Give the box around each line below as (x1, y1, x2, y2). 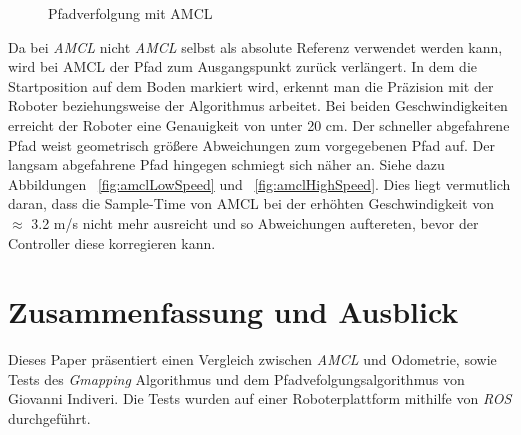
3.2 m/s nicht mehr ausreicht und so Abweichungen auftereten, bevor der (31, 212, 479, 233)
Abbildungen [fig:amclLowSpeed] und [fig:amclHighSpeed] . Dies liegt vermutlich (8, 173, 511, 194)
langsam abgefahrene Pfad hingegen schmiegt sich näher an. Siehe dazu (8, 154, 445, 175)
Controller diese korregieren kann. (8, 232, 216, 253)
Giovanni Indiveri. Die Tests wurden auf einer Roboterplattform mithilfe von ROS (8, 388, 512, 409)
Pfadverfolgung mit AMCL (48, 3, 213, 23)
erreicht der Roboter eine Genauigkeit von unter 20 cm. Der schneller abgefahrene (8, 114, 510, 135)
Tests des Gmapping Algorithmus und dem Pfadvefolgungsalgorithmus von (8, 368, 465, 389)
